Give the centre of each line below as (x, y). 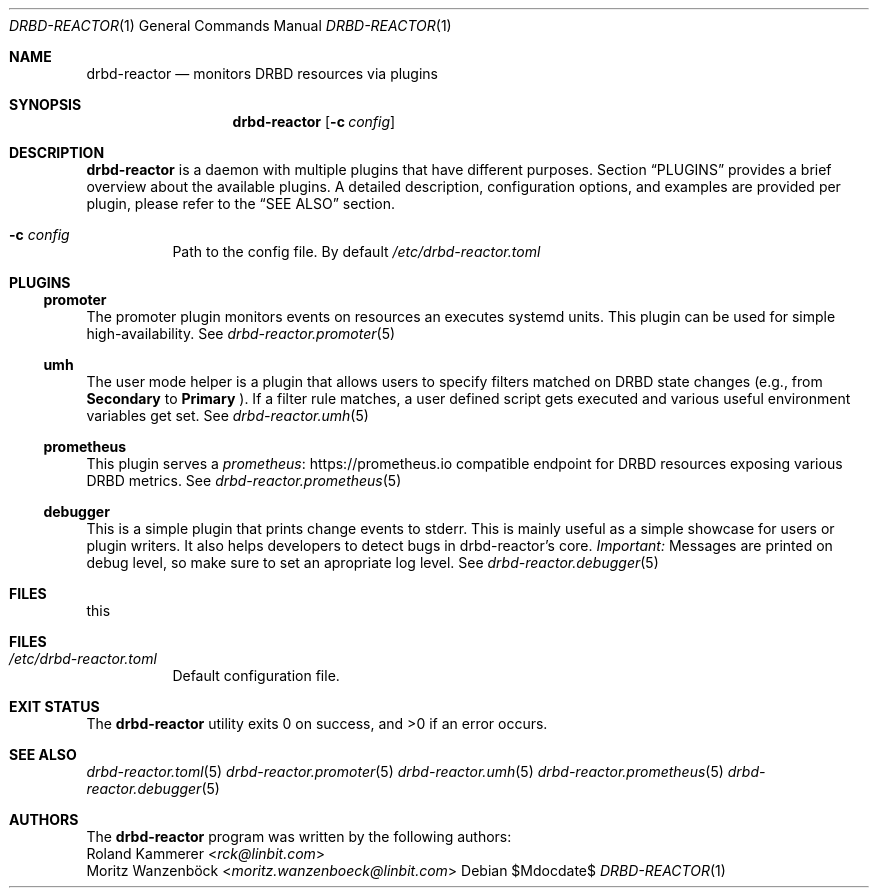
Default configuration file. (256, 675)
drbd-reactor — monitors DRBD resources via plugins (262, 73)
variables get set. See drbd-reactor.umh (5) (227, 415)
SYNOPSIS (45, 104)
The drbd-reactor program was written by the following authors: (299, 836)
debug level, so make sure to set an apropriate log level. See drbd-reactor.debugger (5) (372, 562)
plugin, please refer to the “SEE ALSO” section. (241, 203)
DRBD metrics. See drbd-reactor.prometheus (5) (244, 480)
